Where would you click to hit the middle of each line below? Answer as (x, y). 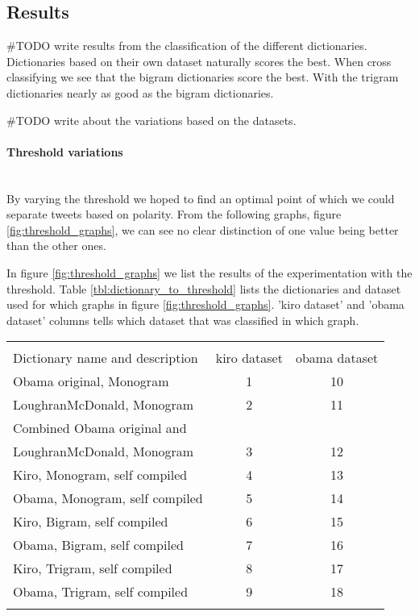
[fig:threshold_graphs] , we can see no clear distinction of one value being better (203, 229)
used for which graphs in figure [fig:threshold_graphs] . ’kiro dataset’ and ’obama (205, 304)
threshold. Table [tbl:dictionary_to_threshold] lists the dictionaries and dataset (204, 288)
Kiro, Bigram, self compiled (91, 522)
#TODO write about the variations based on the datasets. (151, 120)
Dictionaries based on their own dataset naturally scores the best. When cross (199, 61)
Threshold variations (65, 151)
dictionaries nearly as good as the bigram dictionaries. (140, 92)
